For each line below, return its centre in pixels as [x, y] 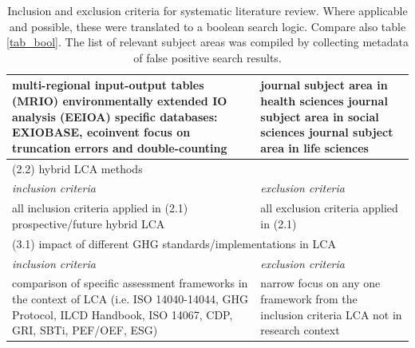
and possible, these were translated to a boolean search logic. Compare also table [207, 26]
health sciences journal [324, 100]
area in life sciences [314, 147]
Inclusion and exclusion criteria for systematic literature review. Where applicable [207, 10]
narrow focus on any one [320, 283]
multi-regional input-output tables [108, 85]
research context [300, 330]
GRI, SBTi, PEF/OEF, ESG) [85, 330]
